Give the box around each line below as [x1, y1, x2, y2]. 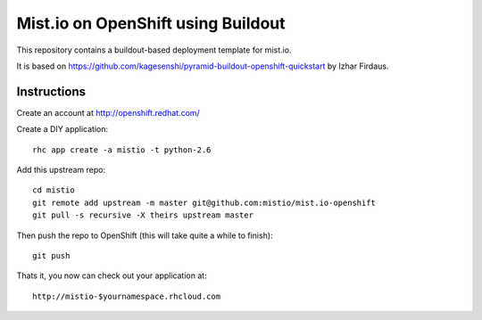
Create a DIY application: [16, 124, 109, 135]
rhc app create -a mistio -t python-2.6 [32, 144, 212, 155]
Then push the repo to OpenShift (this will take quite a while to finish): [16, 230, 273, 241]
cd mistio [32, 185, 75, 195]
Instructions [16, 84, 87, 99]
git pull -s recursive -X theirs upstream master [32, 210, 254, 220]
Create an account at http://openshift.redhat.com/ [16, 107, 200, 118]
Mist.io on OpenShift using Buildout [16, 13, 286, 33]
